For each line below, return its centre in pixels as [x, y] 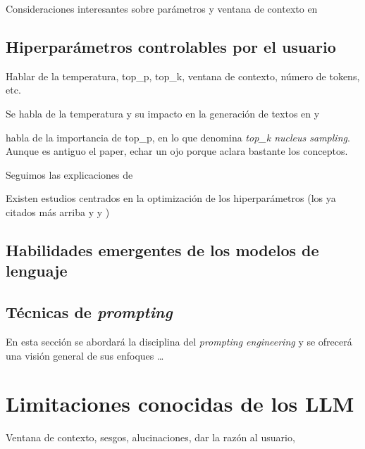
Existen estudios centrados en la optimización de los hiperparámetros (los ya [171, 198]
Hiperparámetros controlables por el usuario [171, 46]
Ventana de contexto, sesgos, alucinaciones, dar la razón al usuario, [150, 437]
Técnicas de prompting [89, 312]
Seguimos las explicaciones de [69, 174]
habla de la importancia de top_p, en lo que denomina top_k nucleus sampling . [178, 137]
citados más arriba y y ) [58, 211]
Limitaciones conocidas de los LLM [180, 404]
